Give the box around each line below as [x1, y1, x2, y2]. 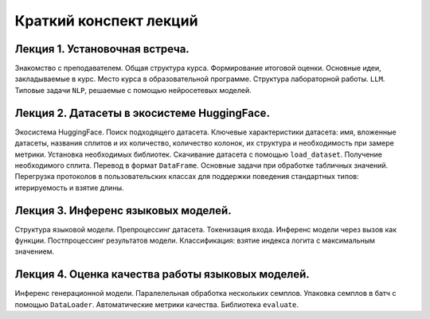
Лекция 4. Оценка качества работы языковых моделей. [14, 267, 310, 282]
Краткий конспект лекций [14, 12, 198, 29]
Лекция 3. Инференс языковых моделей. [14, 204, 232, 217]
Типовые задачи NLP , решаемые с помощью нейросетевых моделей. [14, 85, 252, 95]
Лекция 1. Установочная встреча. [14, 42, 190, 56]
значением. [14, 247, 55, 256]
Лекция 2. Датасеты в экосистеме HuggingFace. [14, 106, 271, 119]
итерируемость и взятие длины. [14, 183, 124, 193]
